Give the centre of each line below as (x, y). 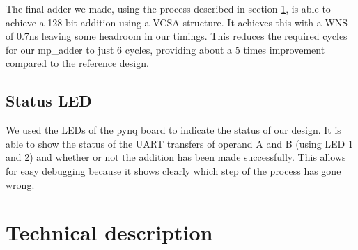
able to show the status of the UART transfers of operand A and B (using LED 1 (179, 143)
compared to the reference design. (77, 63)
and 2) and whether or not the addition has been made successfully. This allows (176, 157)
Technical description (109, 232)
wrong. (20, 184)
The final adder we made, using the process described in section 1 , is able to (168, 8)
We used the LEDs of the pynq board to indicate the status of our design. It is (173, 130)
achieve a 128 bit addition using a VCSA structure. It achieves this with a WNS (177, 22)
